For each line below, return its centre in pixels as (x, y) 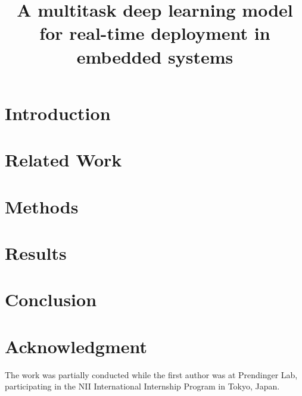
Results (36, 252)
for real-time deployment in (155, 33)
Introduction (58, 113)
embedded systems (155, 56)
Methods (42, 206)
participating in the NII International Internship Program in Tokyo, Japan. (142, 386)
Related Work (63, 160)
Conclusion (51, 299)
